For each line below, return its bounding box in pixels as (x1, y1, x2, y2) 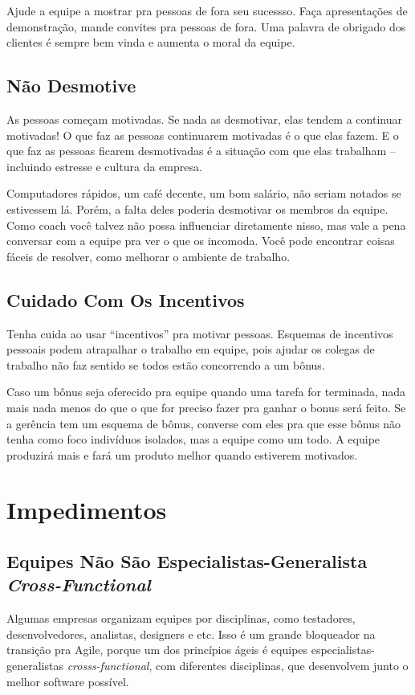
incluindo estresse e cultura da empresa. (6, 157, 202, 174)
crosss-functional (67, 657, 149, 674)
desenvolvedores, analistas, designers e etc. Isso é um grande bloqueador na (6, 625, 376, 642)
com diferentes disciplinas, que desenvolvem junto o (156, 657, 409, 674)
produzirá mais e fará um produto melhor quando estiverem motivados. (6, 446, 358, 463)
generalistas (6, 657, 63, 674)
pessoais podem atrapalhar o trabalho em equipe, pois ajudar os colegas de (6, 341, 375, 358)
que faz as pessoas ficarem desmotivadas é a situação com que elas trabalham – (6, 142, 396, 159)
